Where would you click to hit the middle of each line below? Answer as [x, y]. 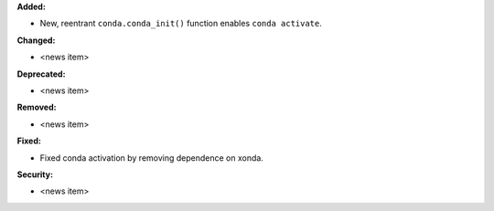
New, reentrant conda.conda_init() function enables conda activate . [181, 24]
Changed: [36, 40]
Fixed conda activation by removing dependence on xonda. [152, 158]
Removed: [37, 107]
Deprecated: [41, 74]
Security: [35, 174]
